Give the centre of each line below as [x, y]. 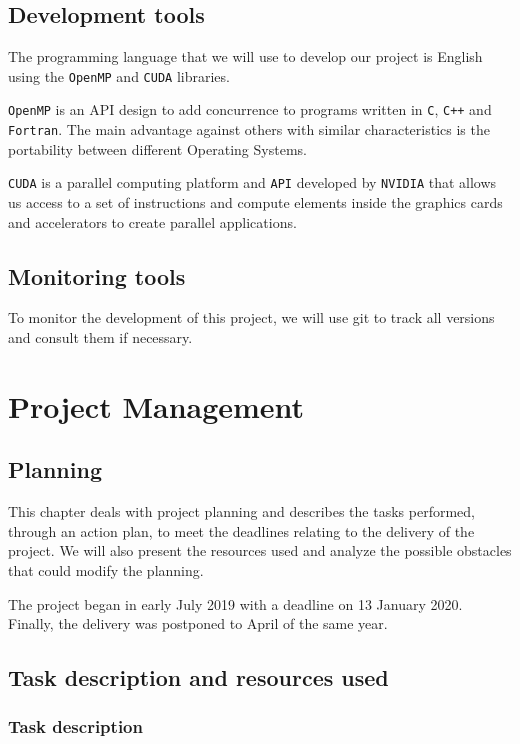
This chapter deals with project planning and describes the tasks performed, [241, 511]
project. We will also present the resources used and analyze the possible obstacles [260, 550]
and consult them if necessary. [100, 337]
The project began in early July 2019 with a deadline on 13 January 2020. [235, 603]
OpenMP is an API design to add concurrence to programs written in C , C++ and [250, 109]
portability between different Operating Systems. [157, 148]
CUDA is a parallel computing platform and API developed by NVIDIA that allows [252, 182]
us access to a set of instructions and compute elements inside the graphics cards [255, 202]
